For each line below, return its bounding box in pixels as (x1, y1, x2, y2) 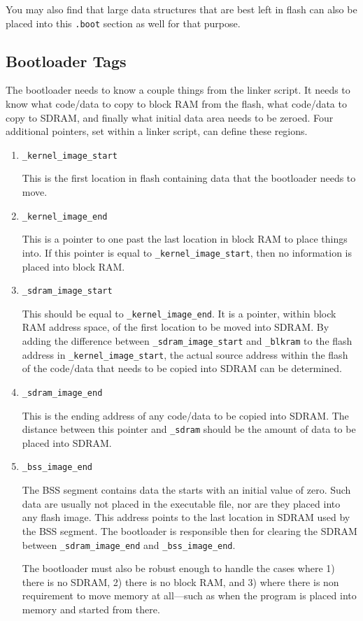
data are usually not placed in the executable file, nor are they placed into (22, 496, 341, 511)
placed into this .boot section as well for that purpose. (6, 15, 241, 30)
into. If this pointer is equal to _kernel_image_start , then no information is (22, 245, 353, 259)
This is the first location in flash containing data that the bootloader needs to (22, 171, 356, 185)
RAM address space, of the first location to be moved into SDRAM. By (22, 320, 329, 334)
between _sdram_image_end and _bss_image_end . (22, 537, 236, 552)
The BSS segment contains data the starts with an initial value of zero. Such (22, 483, 351, 497)
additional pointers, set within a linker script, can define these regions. (6, 124, 308, 138)
